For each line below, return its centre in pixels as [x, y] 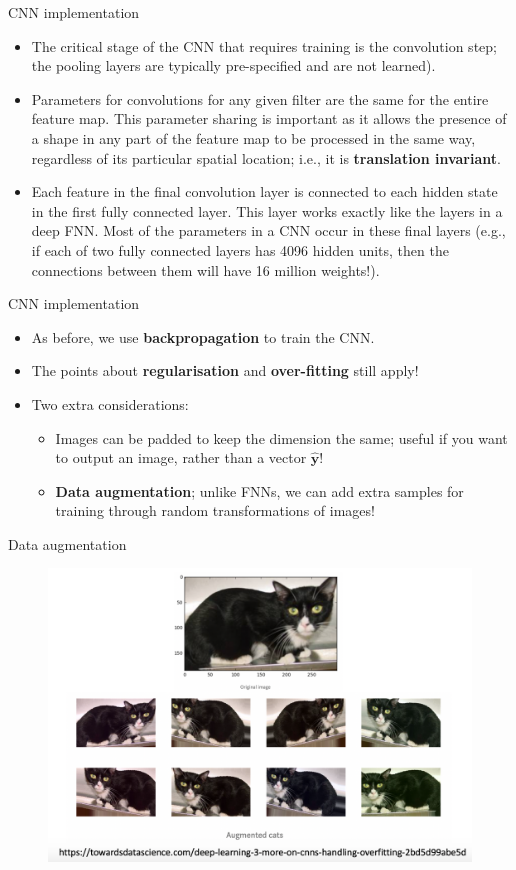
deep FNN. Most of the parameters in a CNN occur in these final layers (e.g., [268, 230]
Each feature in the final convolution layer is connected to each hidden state [264, 191]
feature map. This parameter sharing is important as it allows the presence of [269, 118]
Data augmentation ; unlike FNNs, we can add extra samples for [259, 490]
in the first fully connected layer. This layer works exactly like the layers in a [267, 210]
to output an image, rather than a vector [181, 457]
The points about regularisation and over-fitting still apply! [225, 370]
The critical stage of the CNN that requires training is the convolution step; [264, 45]
